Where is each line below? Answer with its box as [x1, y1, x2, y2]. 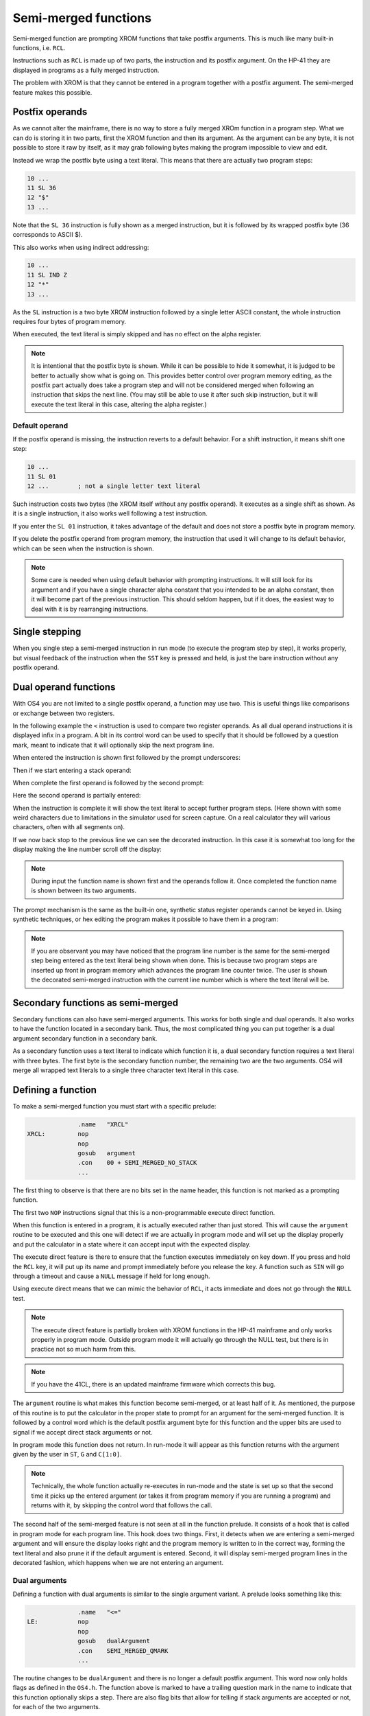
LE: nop [27, 1618, 89, 1626]
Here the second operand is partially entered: [12, 791, 141, 800]
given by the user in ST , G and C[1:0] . [12, 1450, 123, 1459]
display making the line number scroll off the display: [12, 845, 162, 854]
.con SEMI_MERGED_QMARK [77, 1647, 169, 1654]
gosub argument [77, 1150, 136, 1157]
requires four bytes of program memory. [12, 318, 127, 326]
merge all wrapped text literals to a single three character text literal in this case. [12, 1066, 239, 1074]
